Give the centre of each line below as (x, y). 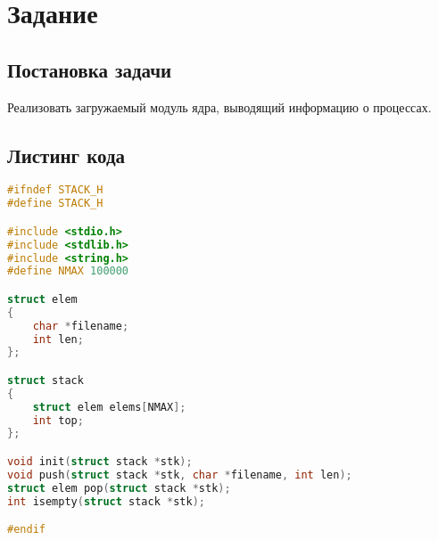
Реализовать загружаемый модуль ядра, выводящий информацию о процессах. (219, 106)
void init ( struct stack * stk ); (100, 462)
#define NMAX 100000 (68, 271)
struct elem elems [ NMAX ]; (109, 407)
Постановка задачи (90, 69)
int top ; (58, 420)
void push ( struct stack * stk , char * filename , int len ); (180, 475)
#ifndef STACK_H (55, 190)
